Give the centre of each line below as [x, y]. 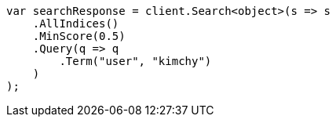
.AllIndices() [76, 24]
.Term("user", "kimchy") [135, 61]
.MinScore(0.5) [79, 36]
